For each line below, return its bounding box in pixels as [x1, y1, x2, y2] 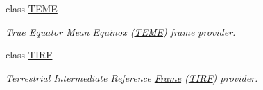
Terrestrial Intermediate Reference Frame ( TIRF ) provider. [6, 70, 258, 85]
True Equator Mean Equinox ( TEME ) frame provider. [6, 24, 236, 38]
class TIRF [6, 47, 53, 62]
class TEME [6, 1, 58, 15]
